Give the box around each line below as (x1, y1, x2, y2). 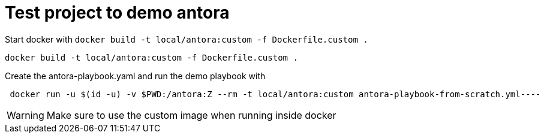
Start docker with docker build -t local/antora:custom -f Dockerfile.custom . (5, 34, 368, 44)
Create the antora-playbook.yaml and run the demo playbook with (5, 70, 266, 81)
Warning (7, 109, 44, 121)
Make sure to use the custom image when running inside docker (46, 109, 336, 121)
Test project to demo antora (5, 2, 230, 23)
